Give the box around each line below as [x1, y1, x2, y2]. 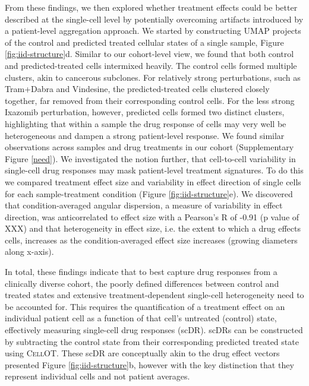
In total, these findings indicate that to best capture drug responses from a [5, 265, 278, 278]
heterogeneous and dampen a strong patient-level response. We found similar [5, 129, 285, 141]
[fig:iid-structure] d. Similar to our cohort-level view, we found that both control [5, 48, 294, 60]
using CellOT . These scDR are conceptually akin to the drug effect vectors [5, 347, 280, 359]
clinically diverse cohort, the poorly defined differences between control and [5, 277, 279, 289]
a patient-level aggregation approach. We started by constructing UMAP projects [5, 24, 301, 37]
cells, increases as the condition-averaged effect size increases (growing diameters [5, 233, 298, 246]
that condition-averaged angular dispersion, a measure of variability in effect [5, 199, 283, 211]
